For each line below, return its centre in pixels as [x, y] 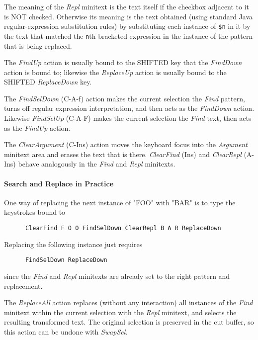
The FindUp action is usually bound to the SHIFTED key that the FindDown [123, 62]
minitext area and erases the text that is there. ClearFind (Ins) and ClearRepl [123, 154]
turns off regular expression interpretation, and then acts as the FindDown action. [129, 108]
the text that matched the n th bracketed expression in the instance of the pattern [129, 36]
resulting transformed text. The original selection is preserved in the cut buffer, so [129, 322]
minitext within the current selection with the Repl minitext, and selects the [120, 312]
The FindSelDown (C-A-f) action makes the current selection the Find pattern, [125, 98]
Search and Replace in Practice [59, 183]
